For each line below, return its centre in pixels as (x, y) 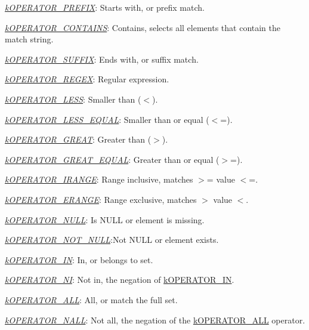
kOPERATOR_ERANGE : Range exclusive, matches (101, 199)
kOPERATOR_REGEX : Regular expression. (87, 79)
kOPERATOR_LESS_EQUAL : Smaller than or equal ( (107, 119)
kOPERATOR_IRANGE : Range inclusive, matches (99, 179)
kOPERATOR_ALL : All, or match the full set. (91, 299)
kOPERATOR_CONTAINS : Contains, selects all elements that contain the (143, 27)
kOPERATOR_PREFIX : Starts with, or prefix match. (105, 7)
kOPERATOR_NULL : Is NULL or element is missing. (105, 219)
